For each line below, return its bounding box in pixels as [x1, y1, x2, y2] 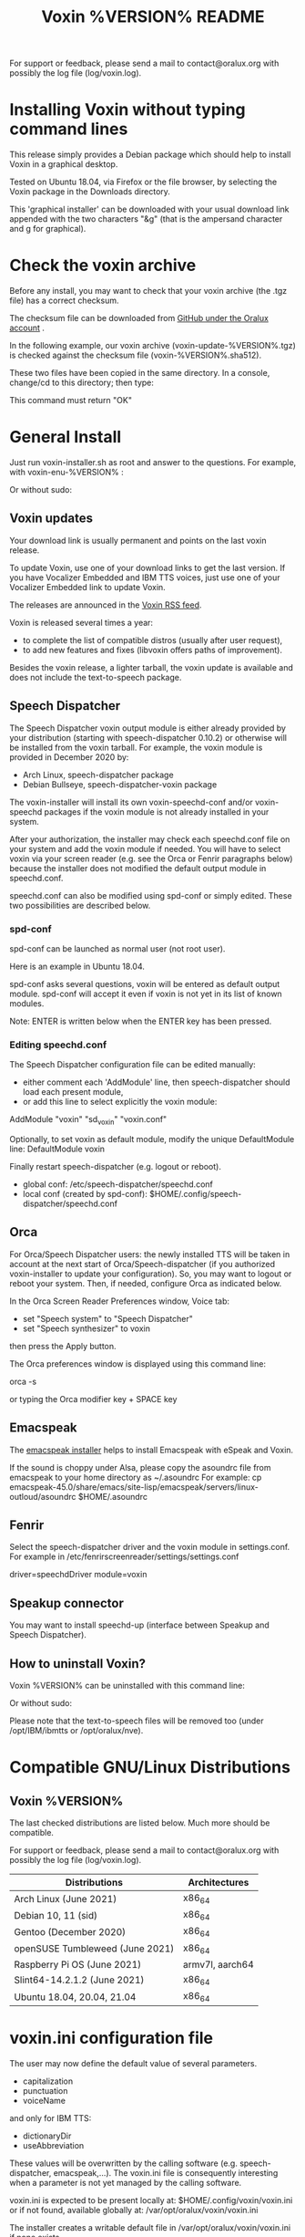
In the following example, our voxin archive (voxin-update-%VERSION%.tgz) [9, 340, 296, 351]
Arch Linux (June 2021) [14, 1892, 117, 1905]
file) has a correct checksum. [9, 295, 119, 307]
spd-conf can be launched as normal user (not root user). [9, 942, 226, 954]
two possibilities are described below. [9, 900, 151, 910]
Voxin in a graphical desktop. [9, 159, 118, 170]
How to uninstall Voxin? [9, 1656, 147, 1671]
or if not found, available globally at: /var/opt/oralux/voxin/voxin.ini [9, 2205, 259, 2216]
